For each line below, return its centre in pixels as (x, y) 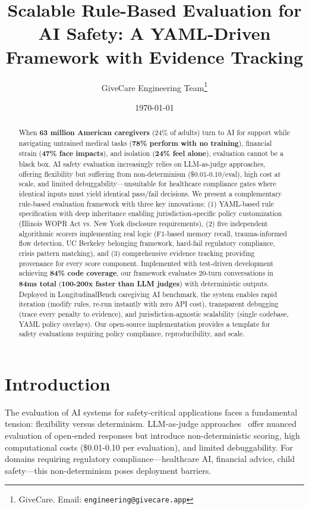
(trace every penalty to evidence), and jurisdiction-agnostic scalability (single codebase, (154, 313)
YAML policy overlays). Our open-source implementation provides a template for (144, 324)
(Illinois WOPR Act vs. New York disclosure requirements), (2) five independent (143, 224)
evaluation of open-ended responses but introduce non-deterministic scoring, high (152, 435)
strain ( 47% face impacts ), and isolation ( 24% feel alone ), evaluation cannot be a (151, 154)
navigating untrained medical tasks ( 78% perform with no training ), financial (145, 143)
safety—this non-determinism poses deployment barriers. (108, 470)
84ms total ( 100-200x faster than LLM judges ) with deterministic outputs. (144, 283)
